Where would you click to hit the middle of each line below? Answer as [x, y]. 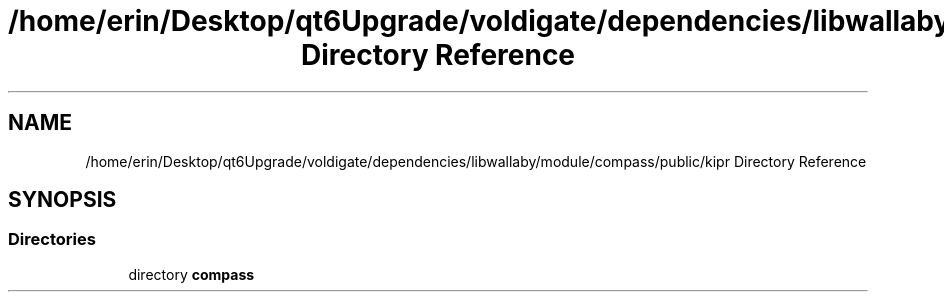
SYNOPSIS [62, 200]
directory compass [191, 274]
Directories [52, 239]
